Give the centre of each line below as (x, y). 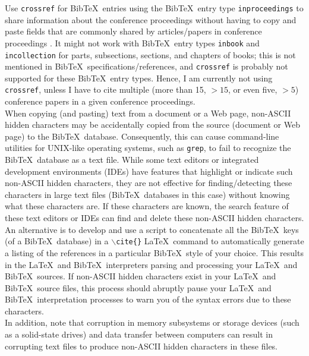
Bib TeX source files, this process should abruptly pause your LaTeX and (138, 287)
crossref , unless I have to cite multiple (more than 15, (105, 89)
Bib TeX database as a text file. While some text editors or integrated (132, 160)
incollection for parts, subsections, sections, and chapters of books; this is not (150, 54)
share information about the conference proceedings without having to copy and (151, 19)
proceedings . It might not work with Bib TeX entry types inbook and (132, 42)
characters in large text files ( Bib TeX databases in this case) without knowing (147, 194)
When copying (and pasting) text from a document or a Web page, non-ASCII (148, 113)
